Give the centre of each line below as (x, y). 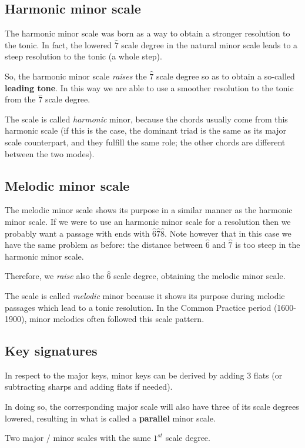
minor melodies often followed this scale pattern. (117, 319)
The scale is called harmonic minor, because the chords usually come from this (146, 119)
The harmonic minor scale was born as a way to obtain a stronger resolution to (148, 33)
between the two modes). (50, 153)
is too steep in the (268, 245)
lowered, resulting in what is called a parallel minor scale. (110, 418)
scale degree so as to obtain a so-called (225, 76)
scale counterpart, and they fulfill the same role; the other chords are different (145, 142)
